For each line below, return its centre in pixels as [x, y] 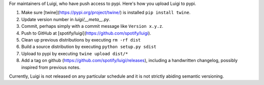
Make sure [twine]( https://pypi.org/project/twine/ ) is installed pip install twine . [106, 13]
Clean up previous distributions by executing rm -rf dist [81, 40]
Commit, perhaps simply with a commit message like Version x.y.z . [92, 26]
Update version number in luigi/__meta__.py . [66, 19]
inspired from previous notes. [51, 67]
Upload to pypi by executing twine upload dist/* [75, 53]
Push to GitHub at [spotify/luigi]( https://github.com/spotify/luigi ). [86, 33]
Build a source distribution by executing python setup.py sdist [89, 47]
